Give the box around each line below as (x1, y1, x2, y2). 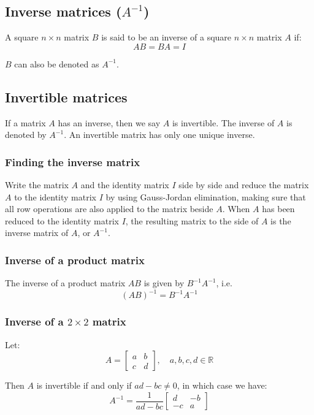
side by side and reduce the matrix (178, 178, 309, 191)
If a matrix (5, 116, 46, 129)
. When (222, 202, 250, 215)
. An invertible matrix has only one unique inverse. (64, 128, 255, 141)
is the (270, 214, 291, 227)
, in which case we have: (177, 379, 267, 392)
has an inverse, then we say (58, 116, 161, 129)
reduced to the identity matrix (5, 214, 119, 227)
